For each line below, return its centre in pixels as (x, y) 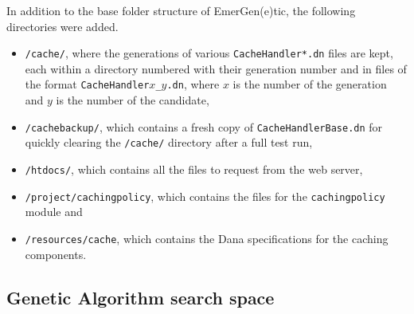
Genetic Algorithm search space (141, 297)
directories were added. (62, 26)
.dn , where (193, 84)
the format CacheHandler (87, 84)
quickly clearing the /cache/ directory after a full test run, (169, 142)
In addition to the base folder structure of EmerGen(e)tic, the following (181, 10)
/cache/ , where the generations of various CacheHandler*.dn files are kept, (209, 53)
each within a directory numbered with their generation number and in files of (216, 68)
